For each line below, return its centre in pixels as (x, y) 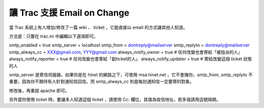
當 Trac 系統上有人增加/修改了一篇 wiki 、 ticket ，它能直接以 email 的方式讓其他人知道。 (98, 27)
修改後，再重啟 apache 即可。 (39, 90)
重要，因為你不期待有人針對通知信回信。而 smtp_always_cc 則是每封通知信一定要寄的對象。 (102, 82)
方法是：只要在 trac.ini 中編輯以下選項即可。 (54, 36)
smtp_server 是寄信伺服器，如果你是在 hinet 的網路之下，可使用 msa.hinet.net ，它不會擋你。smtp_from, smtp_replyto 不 (131, 75)
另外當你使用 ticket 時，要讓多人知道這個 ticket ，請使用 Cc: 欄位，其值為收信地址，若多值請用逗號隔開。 (115, 100)
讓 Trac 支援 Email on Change (69, 13)
